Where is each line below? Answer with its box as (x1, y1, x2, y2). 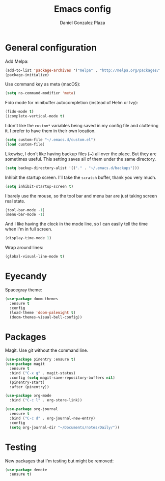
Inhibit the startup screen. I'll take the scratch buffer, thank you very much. (5, 174, 157, 180)
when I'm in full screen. (5, 226, 53, 232)
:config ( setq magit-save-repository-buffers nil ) (9, 375, 115, 380)
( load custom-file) (5, 141, 45, 147)
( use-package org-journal (5, 407, 58, 412)
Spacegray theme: (5, 287, 43, 293)
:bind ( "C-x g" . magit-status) (9, 370, 76, 375)
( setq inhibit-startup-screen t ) (5, 184, 74, 189)
